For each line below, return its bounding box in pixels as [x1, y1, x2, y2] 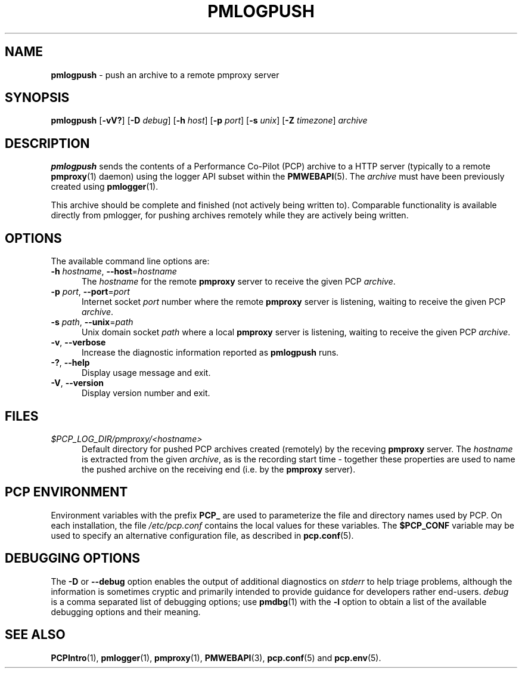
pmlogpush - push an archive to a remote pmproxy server [51, 69, 279, 80]
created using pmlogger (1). [51, 181, 159, 192]
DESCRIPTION [5, 135, 90, 151]
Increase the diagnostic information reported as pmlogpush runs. [82, 347, 339, 358]
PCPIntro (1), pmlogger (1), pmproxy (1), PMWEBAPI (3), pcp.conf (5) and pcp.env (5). [51, 652, 381, 663]
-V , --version [51, 378, 104, 388]
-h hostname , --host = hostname [51, 266, 177, 277]
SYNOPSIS [5, 90, 70, 106]
